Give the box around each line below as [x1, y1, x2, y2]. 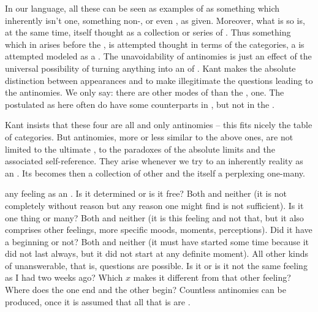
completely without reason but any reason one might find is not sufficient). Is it [5, 199, 304, 211]
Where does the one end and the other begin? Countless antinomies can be [5, 283, 286, 296]
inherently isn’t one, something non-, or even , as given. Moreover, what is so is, [5, 13, 305, 26]
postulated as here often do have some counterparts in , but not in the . [5, 97, 274, 110]
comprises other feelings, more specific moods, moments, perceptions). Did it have [5, 223, 312, 236]
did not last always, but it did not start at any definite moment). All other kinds [5, 247, 309, 260]
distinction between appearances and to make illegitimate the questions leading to [5, 74, 313, 86]
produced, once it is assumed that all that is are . [5, 295, 191, 308]
